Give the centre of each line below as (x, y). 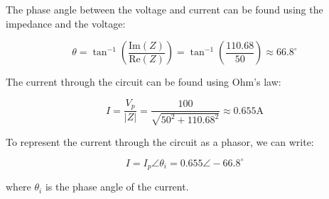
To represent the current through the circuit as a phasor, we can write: (160, 141)
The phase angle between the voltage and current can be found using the (164, 9)
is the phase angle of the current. (117, 187)
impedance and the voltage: (66, 23)
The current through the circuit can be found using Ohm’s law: (144, 82)
